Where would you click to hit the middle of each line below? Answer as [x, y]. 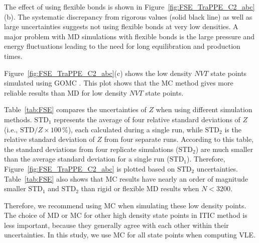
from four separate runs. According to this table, [179, 139]
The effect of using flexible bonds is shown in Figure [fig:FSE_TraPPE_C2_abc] [129, 7]
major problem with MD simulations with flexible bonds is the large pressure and [129, 36]
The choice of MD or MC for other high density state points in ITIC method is [126, 215]
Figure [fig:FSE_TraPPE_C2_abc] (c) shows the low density [98, 73]
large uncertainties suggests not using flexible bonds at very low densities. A [121, 26]
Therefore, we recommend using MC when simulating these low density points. [125, 205]
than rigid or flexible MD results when [140, 188]
